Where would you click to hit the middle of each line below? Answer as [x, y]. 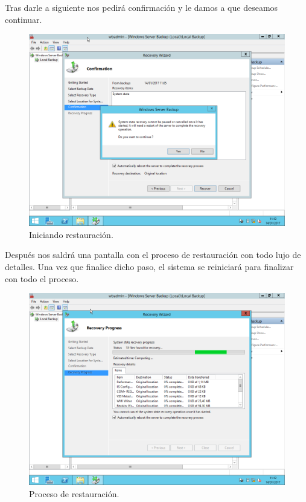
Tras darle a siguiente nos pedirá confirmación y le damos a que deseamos [142, 7]
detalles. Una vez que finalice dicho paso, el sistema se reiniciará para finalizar [149, 266]
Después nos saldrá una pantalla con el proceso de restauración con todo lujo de [153, 255]
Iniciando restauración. [71, 234]
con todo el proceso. [42, 278]
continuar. [24, 19]
